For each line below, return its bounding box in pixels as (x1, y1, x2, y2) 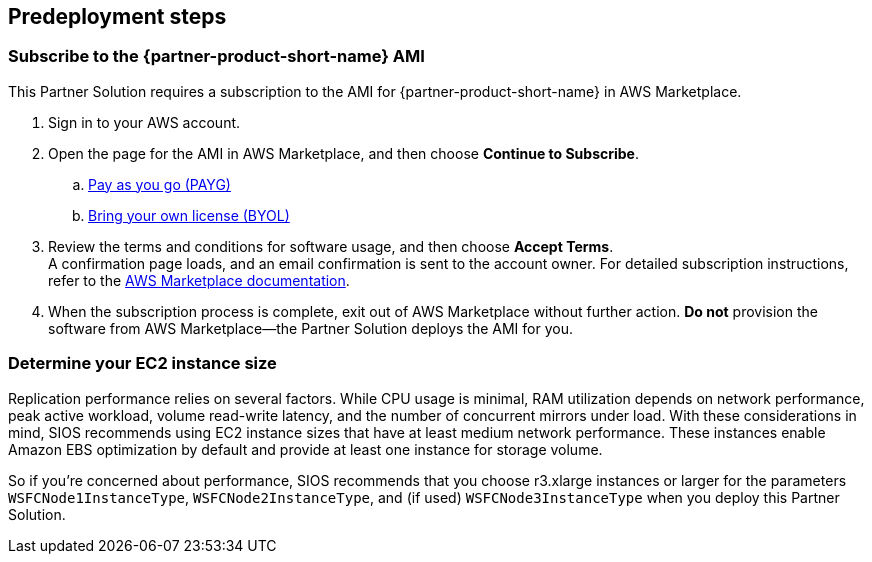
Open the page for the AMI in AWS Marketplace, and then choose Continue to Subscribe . (48, 144, 639, 162)
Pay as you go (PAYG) (88, 175, 231, 193)
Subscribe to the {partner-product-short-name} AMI (8, 46, 425, 67)
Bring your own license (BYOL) (88, 206, 290, 224)
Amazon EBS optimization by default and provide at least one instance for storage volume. (8, 440, 603, 458)
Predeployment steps (8, 4, 227, 29)
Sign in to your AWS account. (48, 113, 241, 131)
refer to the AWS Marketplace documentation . (48, 271, 350, 289)
